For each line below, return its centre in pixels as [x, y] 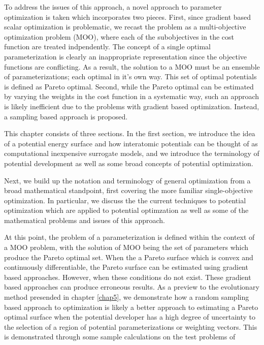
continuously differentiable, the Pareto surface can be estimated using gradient [126, 267]
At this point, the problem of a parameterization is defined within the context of [129, 237]
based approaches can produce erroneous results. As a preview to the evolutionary [132, 287]
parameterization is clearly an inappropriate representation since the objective [126, 56]
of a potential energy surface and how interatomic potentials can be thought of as [131, 143]
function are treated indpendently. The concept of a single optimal [107, 46]
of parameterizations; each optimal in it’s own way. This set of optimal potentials [130, 76]
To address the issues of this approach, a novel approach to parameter [113, 7]
